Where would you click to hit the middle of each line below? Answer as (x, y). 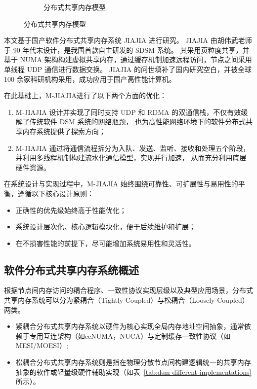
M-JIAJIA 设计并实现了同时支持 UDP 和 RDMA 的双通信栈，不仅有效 (128, 112)
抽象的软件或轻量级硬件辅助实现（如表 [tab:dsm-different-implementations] (133, 371)
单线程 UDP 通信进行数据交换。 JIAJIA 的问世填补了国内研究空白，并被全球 (128, 69)
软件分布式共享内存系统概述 (71, 269)
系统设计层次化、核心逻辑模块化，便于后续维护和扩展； (106, 227)
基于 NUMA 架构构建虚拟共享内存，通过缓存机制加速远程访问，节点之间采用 (128, 59)
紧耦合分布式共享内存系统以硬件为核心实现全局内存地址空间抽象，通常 (130, 326)
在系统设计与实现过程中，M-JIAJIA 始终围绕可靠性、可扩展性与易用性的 (121, 184)
